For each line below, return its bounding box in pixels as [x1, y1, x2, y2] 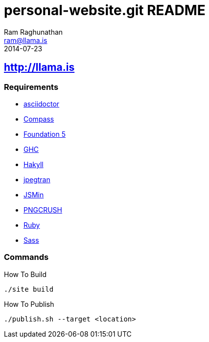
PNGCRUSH [23, 205, 62, 214]
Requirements [4, 82, 59, 92]
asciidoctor [23, 99, 60, 108]
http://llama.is [4, 61, 75, 74]
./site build [4, 285, 54, 293]
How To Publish [4, 299, 54, 308]
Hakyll [23, 160, 44, 169]
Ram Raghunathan [4, 27, 63, 36]
